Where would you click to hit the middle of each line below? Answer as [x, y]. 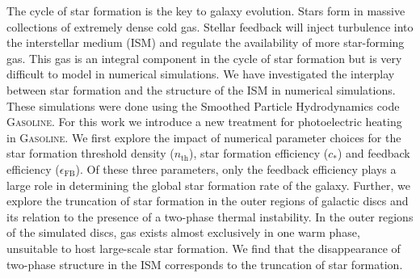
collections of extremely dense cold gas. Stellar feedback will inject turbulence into [210, 26]
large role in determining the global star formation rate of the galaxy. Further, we [208, 185]
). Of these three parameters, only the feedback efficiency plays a [236, 168]
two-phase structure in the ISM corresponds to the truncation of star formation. [205, 264]
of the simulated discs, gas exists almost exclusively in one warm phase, [183, 232]
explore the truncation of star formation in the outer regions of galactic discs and [208, 201]
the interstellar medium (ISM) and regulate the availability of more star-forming [206, 42]
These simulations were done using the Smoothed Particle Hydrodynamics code [203, 105]
